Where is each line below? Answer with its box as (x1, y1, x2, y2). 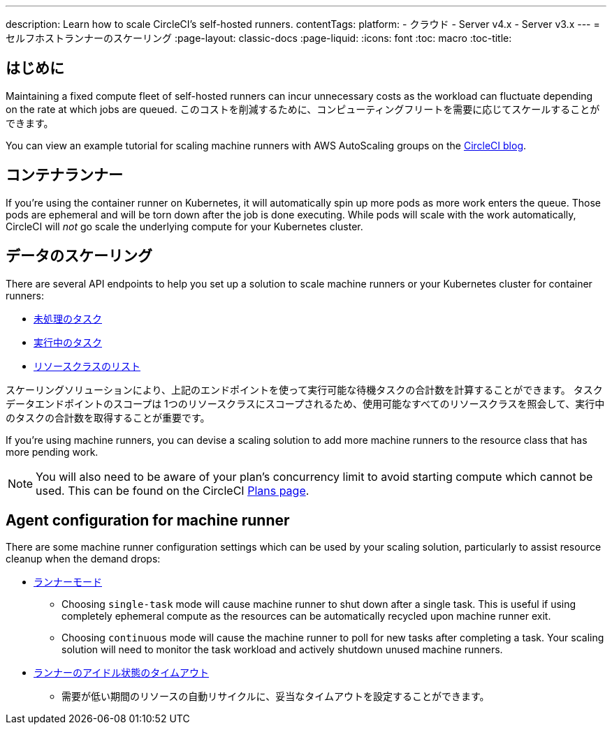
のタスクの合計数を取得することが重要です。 (6, 411, 210, 424)
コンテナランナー (6, 166, 123, 184)
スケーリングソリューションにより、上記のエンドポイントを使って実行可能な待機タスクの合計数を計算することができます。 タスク (6, 383, 603, 396)
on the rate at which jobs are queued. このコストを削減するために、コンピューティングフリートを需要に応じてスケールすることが (6, 103, 600, 115)
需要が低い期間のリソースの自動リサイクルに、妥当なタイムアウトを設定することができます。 (61, 690, 490, 703)
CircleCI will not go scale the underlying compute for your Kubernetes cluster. (6, 220, 363, 232)
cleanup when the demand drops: (6, 553, 161, 565)
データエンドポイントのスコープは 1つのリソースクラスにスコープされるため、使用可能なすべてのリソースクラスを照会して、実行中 (6, 397, 605, 410)
